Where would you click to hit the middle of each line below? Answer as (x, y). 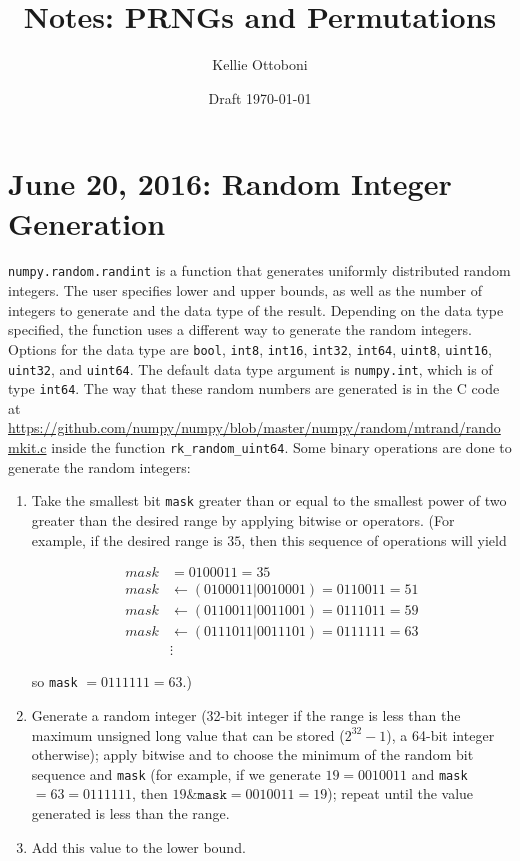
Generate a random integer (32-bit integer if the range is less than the (246, 714)
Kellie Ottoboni (260, 64)
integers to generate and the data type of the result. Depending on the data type (256, 309)
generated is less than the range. (130, 812)
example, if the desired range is (127, 539)
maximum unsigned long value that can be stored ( (188, 734)
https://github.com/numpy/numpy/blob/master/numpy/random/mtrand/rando (254, 427)
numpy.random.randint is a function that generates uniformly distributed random (259, 270)
